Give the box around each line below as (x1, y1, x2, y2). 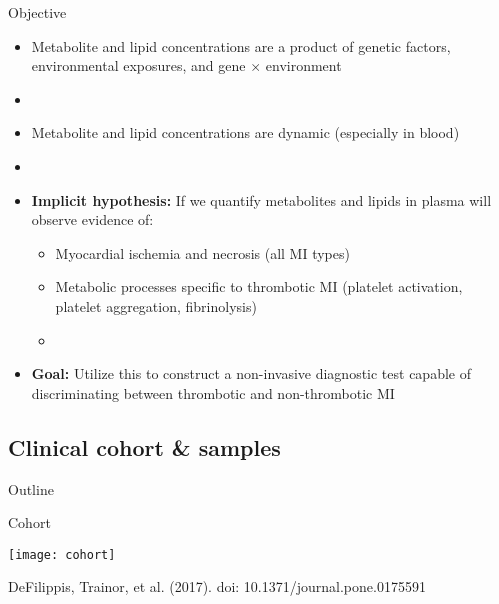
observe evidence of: (31, 209, 154, 230)
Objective (8, 2, 67, 22)
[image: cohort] (8, 547, 116, 562)
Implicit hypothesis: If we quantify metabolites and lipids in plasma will (31, 189, 492, 210)
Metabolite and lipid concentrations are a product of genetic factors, (31, 35, 451, 56)
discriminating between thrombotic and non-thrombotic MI (31, 382, 395, 403)
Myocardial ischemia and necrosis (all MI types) (55, 242, 350, 263)
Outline (8, 478, 54, 499)
